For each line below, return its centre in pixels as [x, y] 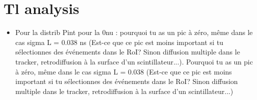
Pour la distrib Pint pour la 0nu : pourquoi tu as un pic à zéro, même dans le [134, 32]
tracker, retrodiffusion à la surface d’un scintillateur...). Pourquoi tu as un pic [134, 61]
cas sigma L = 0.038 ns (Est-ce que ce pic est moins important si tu [119, 42]
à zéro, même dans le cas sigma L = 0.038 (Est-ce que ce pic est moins [123, 71]
